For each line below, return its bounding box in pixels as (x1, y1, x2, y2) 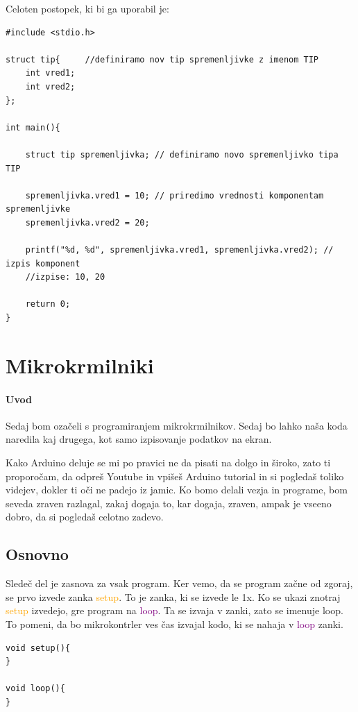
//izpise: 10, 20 (25, 272, 105, 282)
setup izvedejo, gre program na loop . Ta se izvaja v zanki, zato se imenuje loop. (6, 603, 343, 618)
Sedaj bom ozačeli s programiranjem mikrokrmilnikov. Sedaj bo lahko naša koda (6, 418, 348, 432)
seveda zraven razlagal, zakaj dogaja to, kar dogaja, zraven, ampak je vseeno (6, 495, 332, 510)
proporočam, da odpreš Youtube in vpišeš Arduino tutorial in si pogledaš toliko (6, 468, 344, 483)
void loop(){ (6, 684, 65, 694)
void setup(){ (6, 643, 71, 653)
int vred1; (25, 68, 76, 78)
